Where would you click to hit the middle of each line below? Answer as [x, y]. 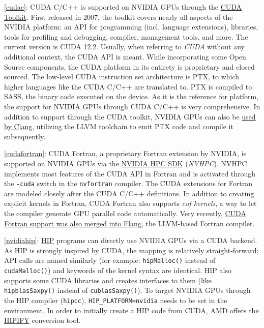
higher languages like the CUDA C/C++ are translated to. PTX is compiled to [128, 86]
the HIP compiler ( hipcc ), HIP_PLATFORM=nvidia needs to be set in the [116, 300]
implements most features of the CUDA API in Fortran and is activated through [130, 173]
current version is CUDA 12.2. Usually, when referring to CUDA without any [125, 47]
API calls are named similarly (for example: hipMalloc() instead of [110, 260]
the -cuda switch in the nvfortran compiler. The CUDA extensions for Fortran [128, 183]
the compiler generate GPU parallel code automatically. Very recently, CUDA [125, 213]
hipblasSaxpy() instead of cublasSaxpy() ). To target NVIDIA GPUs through [127, 290]
